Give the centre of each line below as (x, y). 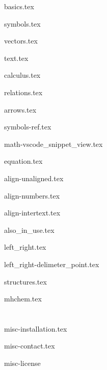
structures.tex (25, 281)
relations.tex (23, 92)
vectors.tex (21, 41)
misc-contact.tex (30, 346)
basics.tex (19, 6)
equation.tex (23, 161)
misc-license (22, 363)
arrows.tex (20, 109)
